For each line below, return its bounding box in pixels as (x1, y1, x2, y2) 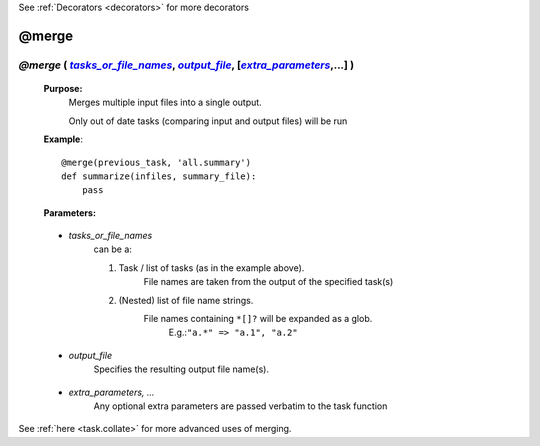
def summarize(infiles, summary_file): (61, 170, 257, 182)
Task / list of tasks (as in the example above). (118, 261, 305, 274)
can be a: (93, 243, 132, 255)
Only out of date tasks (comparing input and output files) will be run (68, 115, 348, 127)
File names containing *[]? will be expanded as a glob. (143, 313, 373, 325)
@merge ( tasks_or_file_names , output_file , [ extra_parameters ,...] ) (18, 58, 355, 72)
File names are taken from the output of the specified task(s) (143, 276, 394, 288)
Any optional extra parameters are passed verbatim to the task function (93, 400, 388, 412)
